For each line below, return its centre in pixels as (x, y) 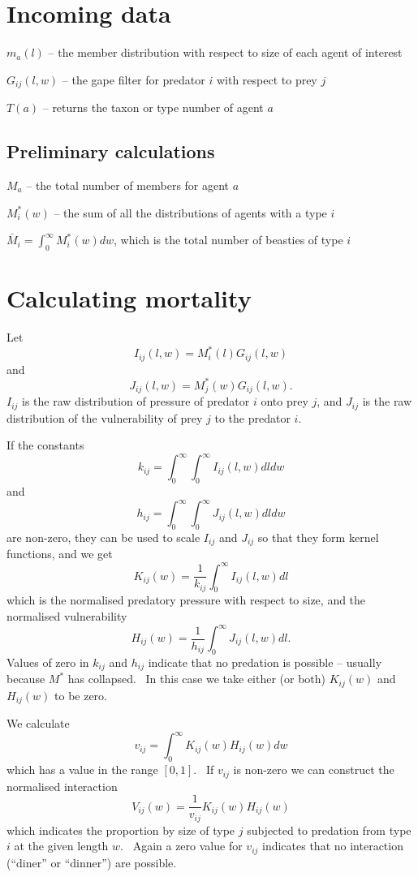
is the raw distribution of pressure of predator (136, 401)
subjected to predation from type (329, 830)
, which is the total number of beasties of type (228, 240)
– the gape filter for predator (134, 79)
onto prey (284, 401)
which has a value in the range (82, 770)
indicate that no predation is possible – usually (265, 662)
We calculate (38, 723)
